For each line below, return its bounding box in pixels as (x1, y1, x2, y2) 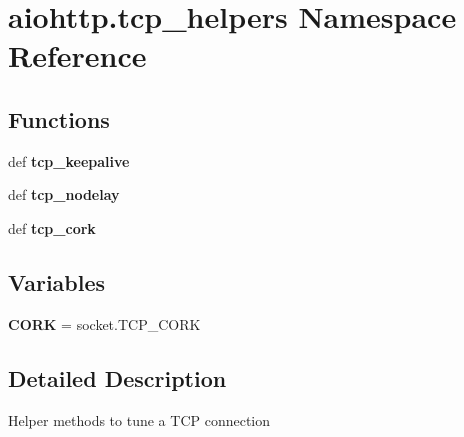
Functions (8, 103, 110, 134)
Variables (8, 266, 106, 297)
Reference (8, 35, 147, 76)
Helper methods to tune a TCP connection (8, 409, 271, 430)
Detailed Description (8, 362, 227, 393)
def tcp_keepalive (8, 150, 130, 171)
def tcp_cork (8, 217, 96, 238)
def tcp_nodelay (8, 184, 120, 205)
